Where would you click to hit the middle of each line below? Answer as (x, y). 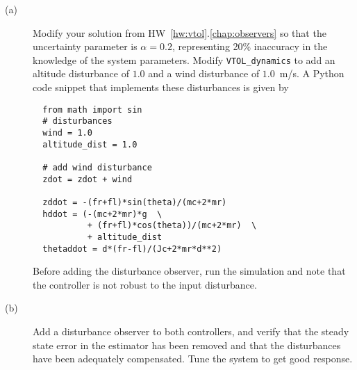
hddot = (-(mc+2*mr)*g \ (102, 214)
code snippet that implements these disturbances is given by (161, 87)
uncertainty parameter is (85, 46)
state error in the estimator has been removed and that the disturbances (187, 345)
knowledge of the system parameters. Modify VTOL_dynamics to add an (184, 59)
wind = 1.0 (67, 132)
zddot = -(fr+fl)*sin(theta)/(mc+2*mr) (135, 202)
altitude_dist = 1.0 (90, 144)
